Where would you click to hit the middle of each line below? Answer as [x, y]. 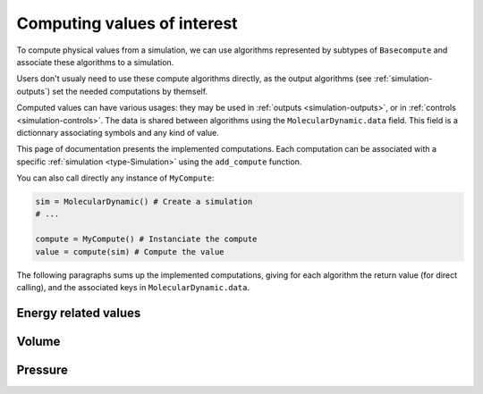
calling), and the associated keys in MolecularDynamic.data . [133, 287]
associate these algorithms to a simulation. [95, 62]
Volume [38, 341]
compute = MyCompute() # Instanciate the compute [146, 239]
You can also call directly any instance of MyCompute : [115, 178]
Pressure [42, 369]
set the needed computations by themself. [130, 91]
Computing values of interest [127, 23]
